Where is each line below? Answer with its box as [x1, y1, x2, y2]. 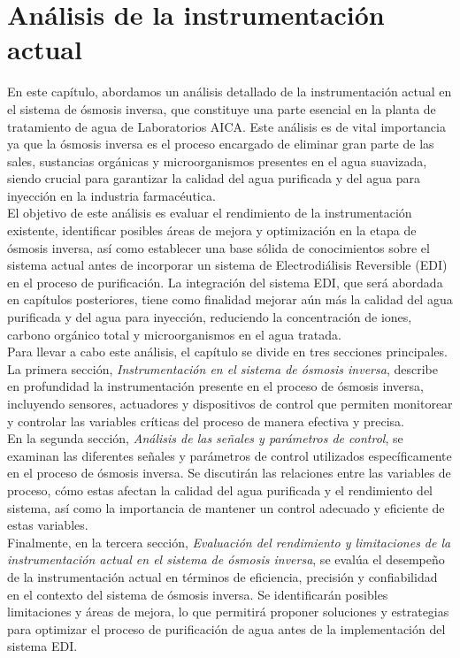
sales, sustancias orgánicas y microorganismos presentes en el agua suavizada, [7, 151, 427, 170]
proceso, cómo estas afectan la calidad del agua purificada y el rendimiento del [7, 480, 433, 499]
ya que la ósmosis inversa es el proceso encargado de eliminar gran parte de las [7, 134, 434, 153]
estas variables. [7, 516, 88, 534]
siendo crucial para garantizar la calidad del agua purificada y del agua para [7, 169, 421, 187]
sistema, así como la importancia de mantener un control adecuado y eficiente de [7, 498, 445, 516]
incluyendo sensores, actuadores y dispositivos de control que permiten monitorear [7, 394, 453, 412]
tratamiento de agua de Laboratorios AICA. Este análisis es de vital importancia [7, 117, 446, 135]
